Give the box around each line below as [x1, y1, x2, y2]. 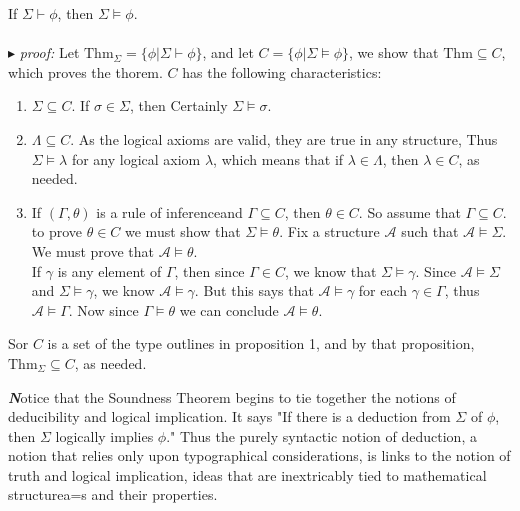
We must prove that [31, 240, 155, 261]
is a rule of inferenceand [96, 201, 243, 222]
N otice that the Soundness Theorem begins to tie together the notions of [8, 386, 456, 407]
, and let [202, 42, 254, 63]
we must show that [125, 221, 241, 242]
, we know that [284, 260, 377, 281]
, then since [174, 260, 245, 281]
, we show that [349, 42, 439, 63]
